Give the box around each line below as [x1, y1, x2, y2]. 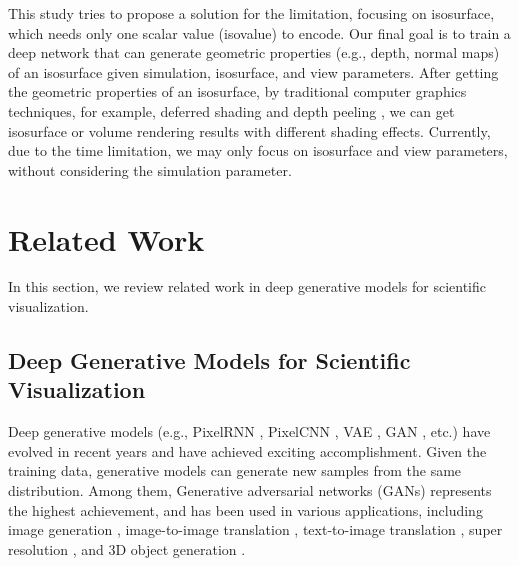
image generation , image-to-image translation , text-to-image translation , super [8, 519, 503, 540]
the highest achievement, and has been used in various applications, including [8, 499, 483, 520]
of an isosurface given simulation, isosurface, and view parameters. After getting [8, 61, 499, 82]
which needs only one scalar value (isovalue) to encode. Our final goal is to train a [8, 22, 511, 43]
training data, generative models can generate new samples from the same [8, 460, 462, 481]
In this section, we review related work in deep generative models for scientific [8, 276, 487, 297]
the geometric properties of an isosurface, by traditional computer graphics [8, 81, 467, 102]
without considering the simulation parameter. [8, 159, 292, 180]
